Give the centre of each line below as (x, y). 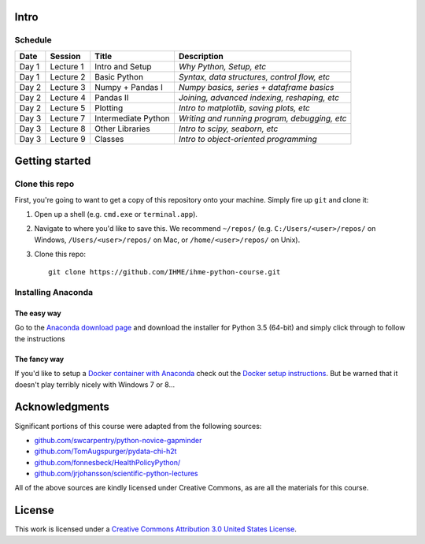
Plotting (109, 108)
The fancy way (39, 359)
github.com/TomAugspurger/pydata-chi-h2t (105, 451)
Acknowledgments (62, 407)
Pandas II (112, 97)
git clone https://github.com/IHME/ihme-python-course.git (164, 272)
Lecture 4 (68, 97)
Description (201, 56)
